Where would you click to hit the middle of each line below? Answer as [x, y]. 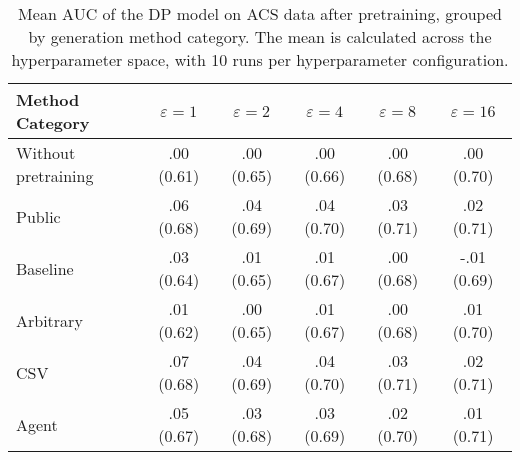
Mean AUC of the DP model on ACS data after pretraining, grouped [260, 13]
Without [46, 152]
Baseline [45, 268]
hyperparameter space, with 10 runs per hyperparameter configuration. [260, 59]
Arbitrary [49, 320]
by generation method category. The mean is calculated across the [260, 36]
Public [38, 216]
